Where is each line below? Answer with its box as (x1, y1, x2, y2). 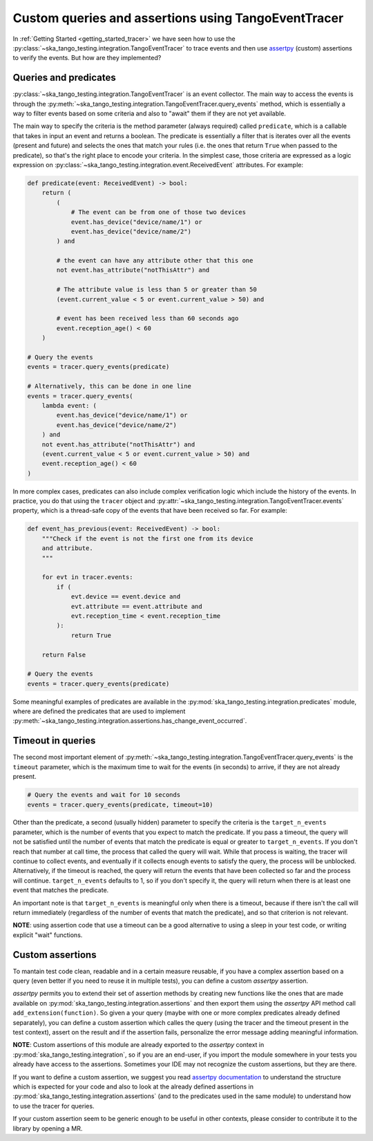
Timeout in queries (12, 735, 96, 746)
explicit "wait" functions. (12, 930, 83, 939)
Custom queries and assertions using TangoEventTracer (12, 10, 344, 26)
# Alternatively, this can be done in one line (27, 382, 191, 390)
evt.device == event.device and (70, 593, 181, 601)
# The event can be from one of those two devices (70, 208, 247, 216)
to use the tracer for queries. (12, 1102, 95, 1110)
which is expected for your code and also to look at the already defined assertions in (12, 1082, 254, 1091)
